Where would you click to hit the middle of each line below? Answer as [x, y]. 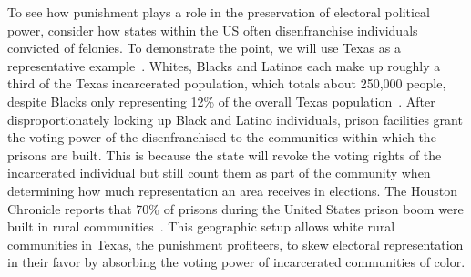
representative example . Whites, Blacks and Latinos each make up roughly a [224, 65]
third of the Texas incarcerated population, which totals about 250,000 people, [227, 83]
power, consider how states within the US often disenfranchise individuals [213, 30]
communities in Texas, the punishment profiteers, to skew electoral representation [235, 244]
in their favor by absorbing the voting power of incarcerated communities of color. [236, 262]
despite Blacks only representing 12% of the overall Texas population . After [221, 101]
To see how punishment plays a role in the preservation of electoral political [219, 12]
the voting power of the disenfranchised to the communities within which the [222, 137]
